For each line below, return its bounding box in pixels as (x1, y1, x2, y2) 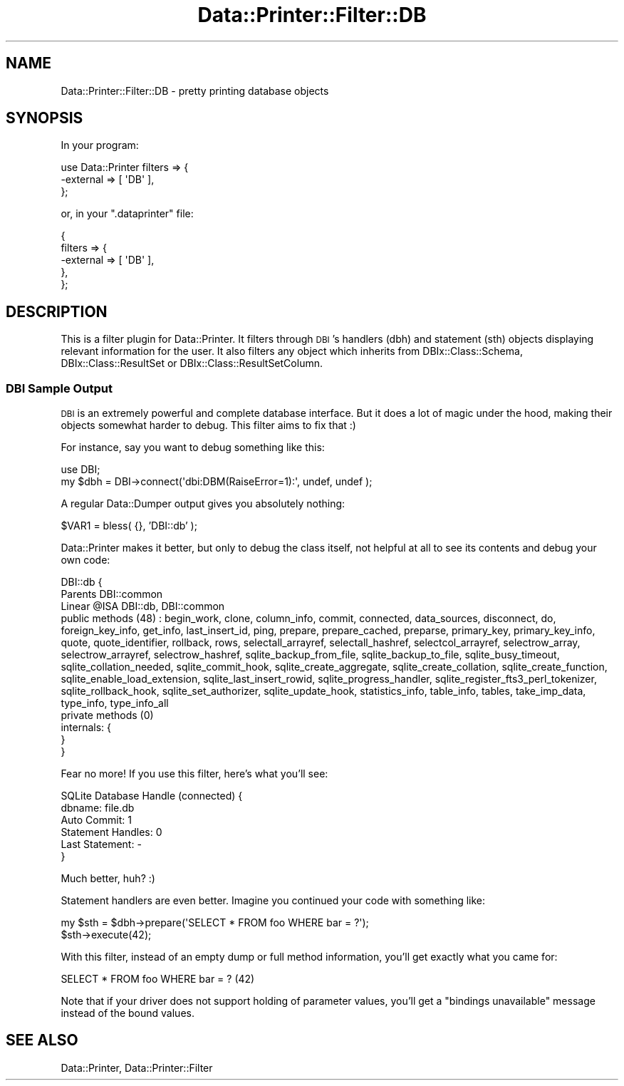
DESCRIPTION (6, 302, 108, 321)
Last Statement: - (61, 838, 142, 851)
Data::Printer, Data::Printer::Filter (61, 1061, 213, 1074)
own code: (61, 554, 110, 567)
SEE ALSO (6, 1031, 78, 1050)
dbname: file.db (61, 802, 135, 814)
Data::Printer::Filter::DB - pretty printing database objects (61, 84, 329, 97)
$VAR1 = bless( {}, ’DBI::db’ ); (61, 519, 197, 532)
